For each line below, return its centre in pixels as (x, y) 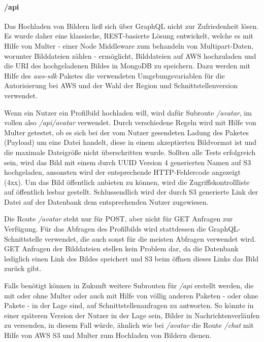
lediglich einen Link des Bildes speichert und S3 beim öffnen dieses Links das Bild (131, 258)
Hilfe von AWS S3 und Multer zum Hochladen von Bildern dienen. (108, 335)
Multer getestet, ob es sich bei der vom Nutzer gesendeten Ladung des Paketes (126, 132)
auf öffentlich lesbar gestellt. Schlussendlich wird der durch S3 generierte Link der (131, 192)
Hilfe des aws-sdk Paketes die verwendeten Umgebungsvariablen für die (114, 75)
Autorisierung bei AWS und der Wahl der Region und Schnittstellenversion (121, 85)
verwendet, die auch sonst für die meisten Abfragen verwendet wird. (150, 238)
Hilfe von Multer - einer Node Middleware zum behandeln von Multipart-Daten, (129, 45)
